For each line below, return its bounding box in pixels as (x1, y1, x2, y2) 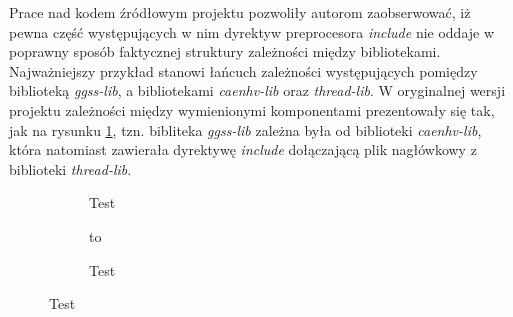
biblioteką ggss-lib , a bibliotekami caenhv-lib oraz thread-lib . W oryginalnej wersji (9, 80, 506, 101)
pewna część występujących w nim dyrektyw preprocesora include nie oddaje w (9, 21, 495, 42)
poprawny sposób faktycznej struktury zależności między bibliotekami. (9, 41, 441, 62)
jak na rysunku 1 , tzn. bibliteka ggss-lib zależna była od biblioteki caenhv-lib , (9, 119, 482, 140)
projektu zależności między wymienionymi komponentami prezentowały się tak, (9, 99, 495, 120)
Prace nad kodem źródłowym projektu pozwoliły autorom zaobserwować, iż (9, 2, 471, 22)
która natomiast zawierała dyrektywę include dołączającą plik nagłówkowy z (9, 139, 477, 160)
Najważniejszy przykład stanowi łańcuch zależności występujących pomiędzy (9, 60, 478, 81)
